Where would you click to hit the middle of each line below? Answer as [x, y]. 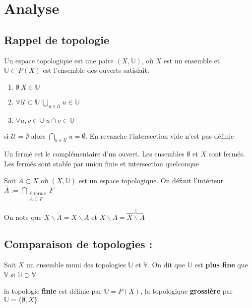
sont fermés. [227, 154]
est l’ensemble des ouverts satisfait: [96, 70]
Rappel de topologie [57, 39]
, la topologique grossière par [187, 291]
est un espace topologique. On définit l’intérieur [151, 180]
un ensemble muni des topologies [76, 265]
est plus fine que [221, 265]
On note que [23, 217]
